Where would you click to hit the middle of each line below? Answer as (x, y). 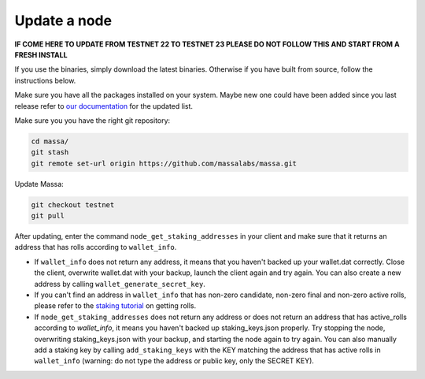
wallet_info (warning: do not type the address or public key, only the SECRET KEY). (174, 361)
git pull (48, 216)
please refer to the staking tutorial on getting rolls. (115, 306)
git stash (50, 152)
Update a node (63, 20)
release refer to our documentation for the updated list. (103, 106)
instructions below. (45, 80)
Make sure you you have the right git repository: (92, 120)
